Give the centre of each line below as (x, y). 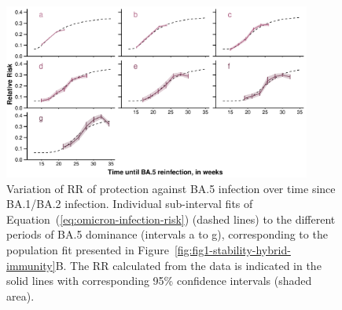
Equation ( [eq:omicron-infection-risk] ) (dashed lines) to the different (171, 219)
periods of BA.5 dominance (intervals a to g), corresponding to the (167, 234)
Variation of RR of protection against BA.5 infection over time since (171, 188)
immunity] (31, 265)
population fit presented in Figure (88, 249)
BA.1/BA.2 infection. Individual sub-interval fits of (130, 204)
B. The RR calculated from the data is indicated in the (188, 265)
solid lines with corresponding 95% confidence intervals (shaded (159, 281)
